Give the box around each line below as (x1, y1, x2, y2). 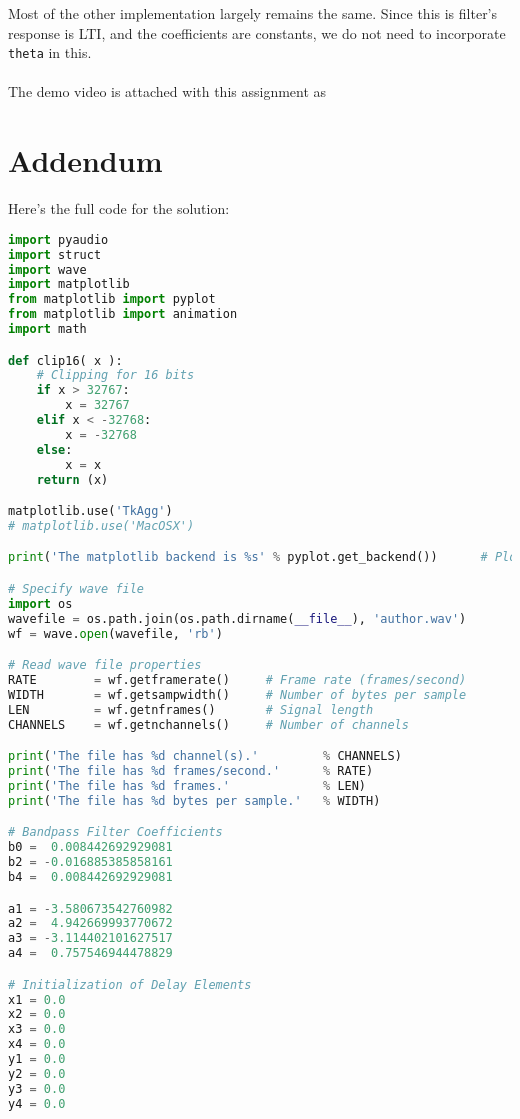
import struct (8, 247, 102, 262)
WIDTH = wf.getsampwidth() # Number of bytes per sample (8, 687, 467, 702)
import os (8, 596, 73, 611)
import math (8, 322, 87, 336)
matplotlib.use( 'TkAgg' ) (8, 504, 173, 519)
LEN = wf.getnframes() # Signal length (8, 702, 374, 717)
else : (36, 442, 73, 457)
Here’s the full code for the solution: (8, 198, 230, 219)
